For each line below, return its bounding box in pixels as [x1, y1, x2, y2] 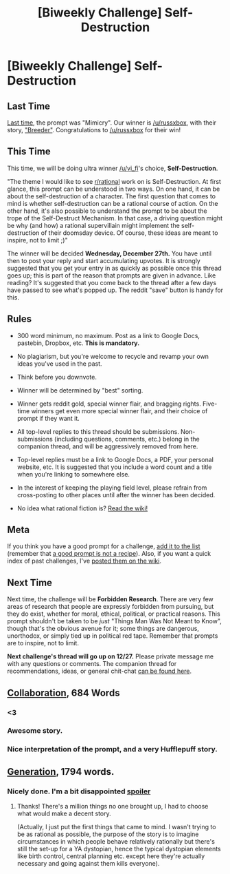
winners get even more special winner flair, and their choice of [31, 406, 208, 415]
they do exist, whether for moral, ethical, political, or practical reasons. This [7, 610, 221, 618]
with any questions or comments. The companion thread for [7, 660, 177, 668]
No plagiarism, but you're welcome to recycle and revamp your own [16, 352, 209, 360]
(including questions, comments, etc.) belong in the [54, 435, 200, 443]
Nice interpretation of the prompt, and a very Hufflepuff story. [7, 745, 218, 754]
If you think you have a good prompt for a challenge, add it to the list [7, 542, 200, 550]
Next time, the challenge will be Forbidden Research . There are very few [7, 595, 214, 603]
